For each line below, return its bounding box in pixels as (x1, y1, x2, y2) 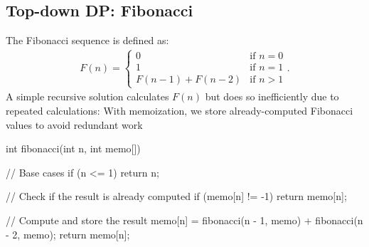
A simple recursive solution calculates (6, 89, 169, 104)
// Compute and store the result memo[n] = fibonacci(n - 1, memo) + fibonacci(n (6, 212, 363, 227)
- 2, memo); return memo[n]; (6, 226, 130, 241)
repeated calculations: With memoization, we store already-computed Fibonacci (6, 103, 353, 118)
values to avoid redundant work (6, 117, 143, 132)
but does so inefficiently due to (205, 89, 339, 104)
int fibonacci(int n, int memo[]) (6, 141, 141, 156)
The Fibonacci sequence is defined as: (6, 33, 169, 48)
